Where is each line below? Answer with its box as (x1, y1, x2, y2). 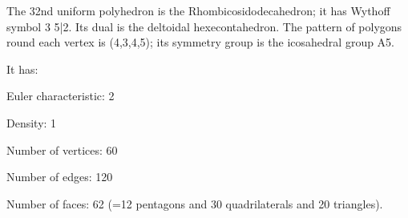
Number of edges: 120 (6, 168, 113, 185)
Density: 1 (6, 114, 57, 131)
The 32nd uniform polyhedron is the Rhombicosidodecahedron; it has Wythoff (6, 2, 390, 18)
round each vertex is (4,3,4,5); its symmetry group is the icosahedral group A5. (6, 34, 395, 50)
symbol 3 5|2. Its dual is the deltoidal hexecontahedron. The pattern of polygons (6, 18, 402, 34)
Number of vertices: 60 (6, 141, 118, 158)
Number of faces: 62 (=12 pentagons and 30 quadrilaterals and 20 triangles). (6, 195, 383, 212)
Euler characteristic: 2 (6, 87, 115, 104)
